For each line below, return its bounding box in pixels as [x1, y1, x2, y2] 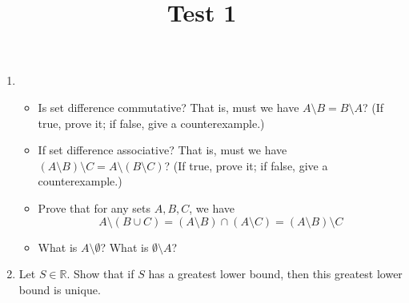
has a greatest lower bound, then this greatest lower [148, 265, 403, 282]
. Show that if [66, 265, 134, 282]
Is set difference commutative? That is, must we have [38, 98, 299, 115]
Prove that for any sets [38, 199, 151, 216]
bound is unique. [18, 281, 101, 297]
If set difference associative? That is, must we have [38, 142, 287, 158]
